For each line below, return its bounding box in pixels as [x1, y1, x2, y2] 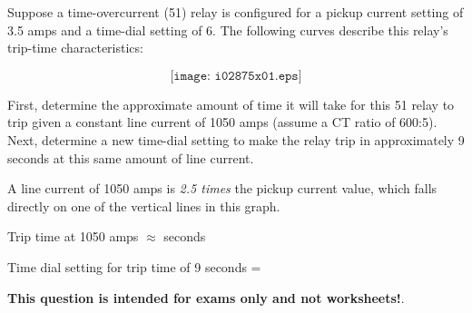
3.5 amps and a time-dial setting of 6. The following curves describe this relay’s [7, 20, 448, 39]
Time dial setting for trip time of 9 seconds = [7, 257, 261, 276]
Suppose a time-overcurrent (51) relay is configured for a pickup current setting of [7, 3, 464, 21]
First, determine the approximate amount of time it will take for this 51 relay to [7, 94, 455, 113]
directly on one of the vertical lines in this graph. [7, 196, 280, 215]
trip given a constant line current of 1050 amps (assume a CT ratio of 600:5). [7, 112, 438, 132]
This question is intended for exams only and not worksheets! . [7, 288, 405, 307]
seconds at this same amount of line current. [7, 148, 254, 167]
